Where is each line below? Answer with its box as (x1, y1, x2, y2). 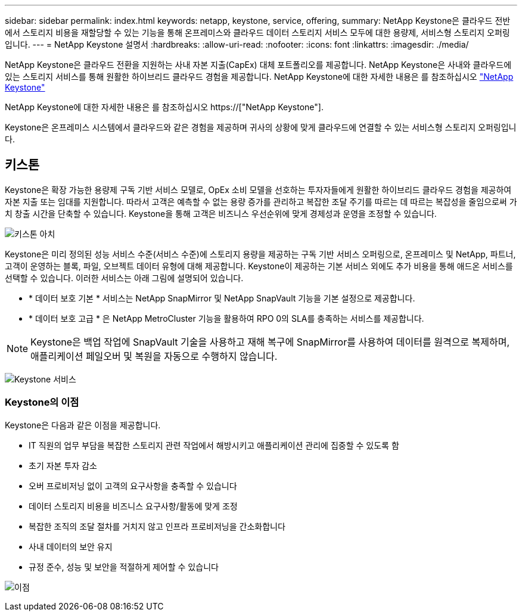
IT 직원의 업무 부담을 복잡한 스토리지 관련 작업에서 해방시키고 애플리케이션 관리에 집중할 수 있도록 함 (29, 440, 399, 450)
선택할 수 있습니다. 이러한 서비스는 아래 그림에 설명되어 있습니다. (5, 272, 244, 283)
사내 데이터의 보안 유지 (29, 541, 113, 552)
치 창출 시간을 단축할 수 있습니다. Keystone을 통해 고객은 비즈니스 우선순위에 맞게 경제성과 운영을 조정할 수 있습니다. (5, 208, 437, 219)
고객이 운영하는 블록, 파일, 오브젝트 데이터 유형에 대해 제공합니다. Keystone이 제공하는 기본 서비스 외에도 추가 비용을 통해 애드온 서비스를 (5, 260, 513, 271)
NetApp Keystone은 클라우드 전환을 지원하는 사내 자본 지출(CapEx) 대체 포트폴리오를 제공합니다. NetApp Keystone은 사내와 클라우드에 (5, 60, 512, 70)
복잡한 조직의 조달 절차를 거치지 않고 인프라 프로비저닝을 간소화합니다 (29, 521, 285, 531)
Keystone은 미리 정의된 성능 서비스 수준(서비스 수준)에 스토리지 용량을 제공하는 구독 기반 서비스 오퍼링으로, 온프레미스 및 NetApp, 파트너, (5, 248, 516, 259)
